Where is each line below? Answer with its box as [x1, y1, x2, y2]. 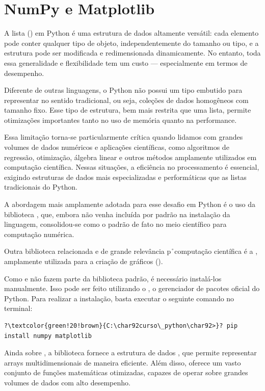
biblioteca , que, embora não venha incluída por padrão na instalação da [4, 208, 230, 219]
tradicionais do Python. [4, 181, 77, 192]
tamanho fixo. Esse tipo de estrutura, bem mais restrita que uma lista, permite [4, 105, 251, 115]
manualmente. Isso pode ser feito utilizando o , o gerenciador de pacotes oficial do [4, 283, 260, 294]
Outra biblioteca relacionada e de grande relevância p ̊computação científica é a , [4, 246, 258, 256]
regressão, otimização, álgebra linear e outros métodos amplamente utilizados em [4, 151, 257, 162]
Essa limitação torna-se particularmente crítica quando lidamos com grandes [4, 132, 243, 142]
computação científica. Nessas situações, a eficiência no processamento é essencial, [4, 162, 259, 172]
